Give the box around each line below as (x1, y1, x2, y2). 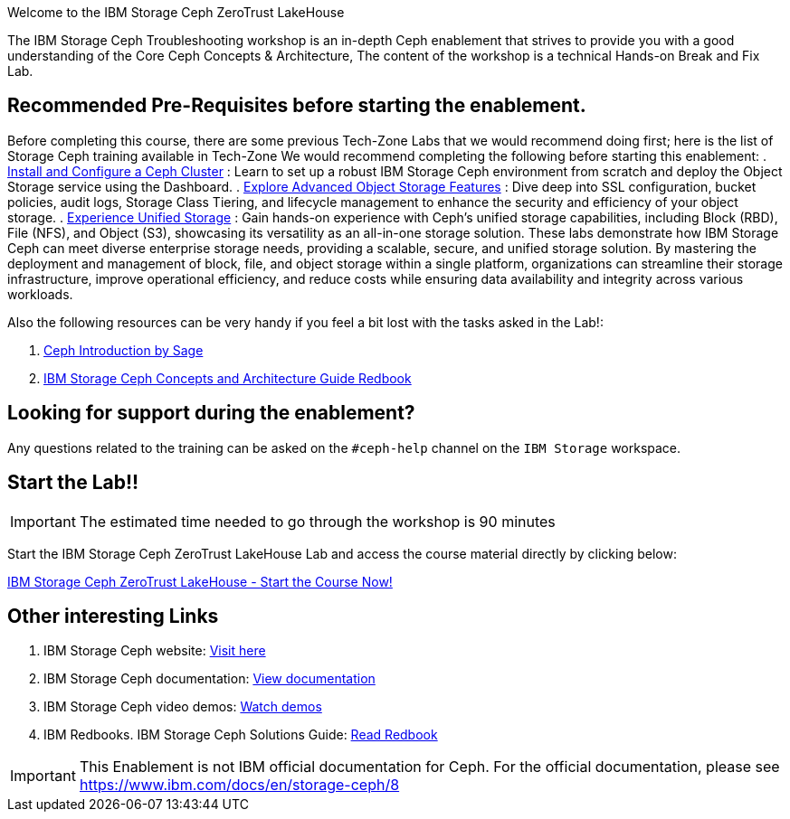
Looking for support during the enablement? (7, 401, 415, 425)
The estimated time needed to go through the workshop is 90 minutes (79, 512, 556, 531)
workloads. (7, 286, 73, 302)
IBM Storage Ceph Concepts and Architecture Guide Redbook (43, 370, 412, 386)
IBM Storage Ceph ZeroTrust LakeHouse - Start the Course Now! (7, 573, 393, 589)
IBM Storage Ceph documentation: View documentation (43, 671, 376, 687)
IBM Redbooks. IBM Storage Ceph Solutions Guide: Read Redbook (43, 727, 438, 743)
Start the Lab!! (7, 471, 139, 494)
